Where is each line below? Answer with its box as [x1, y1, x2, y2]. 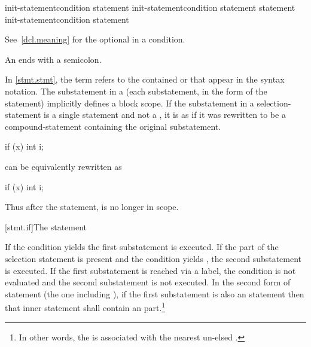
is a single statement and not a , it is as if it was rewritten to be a [44, 108, 286, 121]
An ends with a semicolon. [5, 53, 102, 65]
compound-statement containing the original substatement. [5, 120, 221, 132]
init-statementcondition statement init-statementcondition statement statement [5, 1, 295, 13]
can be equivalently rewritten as [5, 160, 122, 172]
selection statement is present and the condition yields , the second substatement [5, 252, 302, 264]
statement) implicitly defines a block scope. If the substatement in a [5, 96, 254, 109]
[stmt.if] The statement [5, 220, 87, 233]
